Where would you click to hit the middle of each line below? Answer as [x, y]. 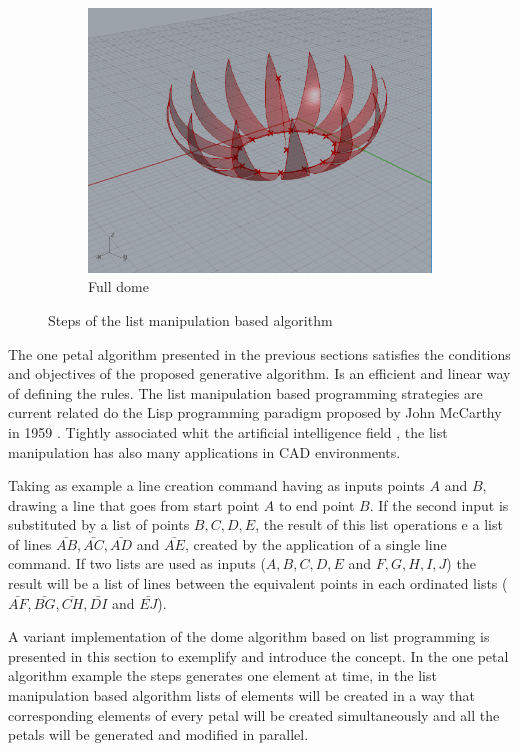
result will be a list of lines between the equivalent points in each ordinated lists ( [258, 583]
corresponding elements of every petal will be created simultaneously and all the [254, 714]
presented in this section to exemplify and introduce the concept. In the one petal [258, 655]
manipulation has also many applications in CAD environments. [204, 451]
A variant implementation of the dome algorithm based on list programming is [249, 636]
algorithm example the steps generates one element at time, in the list [222, 675]
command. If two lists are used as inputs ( [137, 563]
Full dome [118, 286]
